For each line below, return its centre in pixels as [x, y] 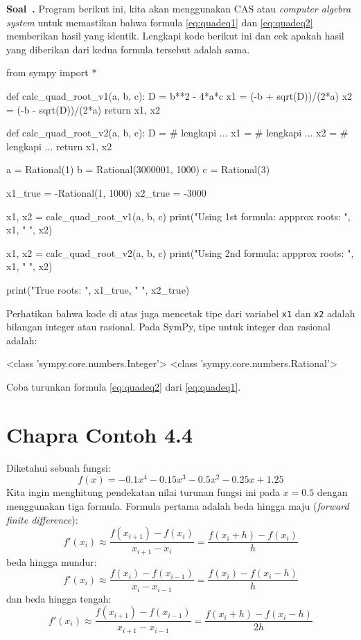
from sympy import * [52, 72]
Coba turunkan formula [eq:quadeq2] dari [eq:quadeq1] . [124, 386]
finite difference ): [42, 519]
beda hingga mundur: [52, 561]
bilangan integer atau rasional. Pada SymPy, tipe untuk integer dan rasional [168, 327]
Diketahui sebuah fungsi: [59, 467]
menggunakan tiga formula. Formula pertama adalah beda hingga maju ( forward [178, 505]
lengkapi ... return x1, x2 [59, 146]
